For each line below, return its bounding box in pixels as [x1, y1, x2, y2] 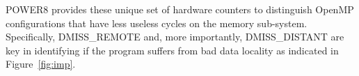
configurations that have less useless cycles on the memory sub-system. [6, 15, 308, 30]
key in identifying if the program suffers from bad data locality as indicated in [6, 43, 339, 57]
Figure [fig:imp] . [6, 56, 76, 71]
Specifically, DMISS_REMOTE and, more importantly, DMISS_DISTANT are [6, 29, 344, 44]
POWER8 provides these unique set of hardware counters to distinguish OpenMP [6, 2, 354, 16]
